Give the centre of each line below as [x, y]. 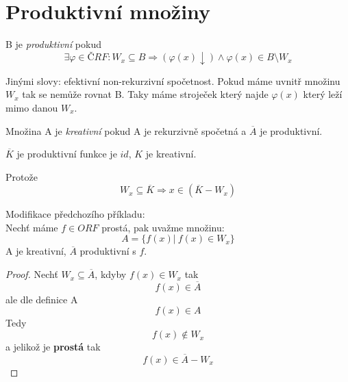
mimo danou [32, 107]
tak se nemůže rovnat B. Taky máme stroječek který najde [145, 94]
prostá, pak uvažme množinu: [163, 227]
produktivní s [108, 251]
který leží [323, 94]
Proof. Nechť [32, 274]
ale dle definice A [42, 299]
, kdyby [111, 274]
